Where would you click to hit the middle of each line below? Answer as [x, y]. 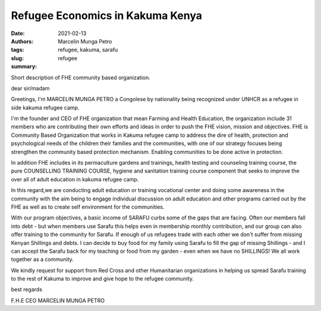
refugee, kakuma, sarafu [88, 50]
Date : [18, 33]
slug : [17, 58]
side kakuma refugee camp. [45, 108]
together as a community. [42, 259]
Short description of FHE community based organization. [81, 77]
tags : [18, 50]
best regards [27, 290]
